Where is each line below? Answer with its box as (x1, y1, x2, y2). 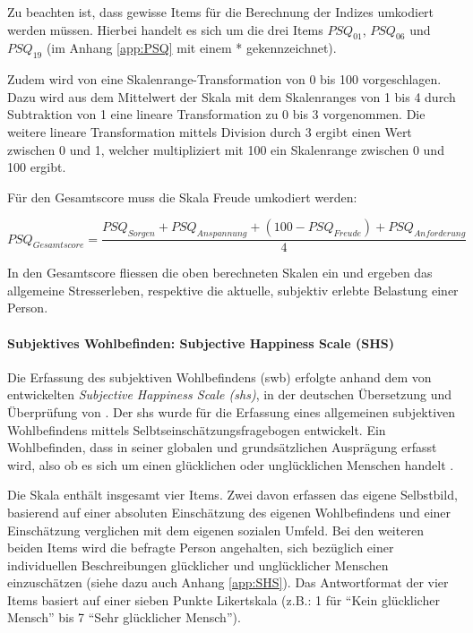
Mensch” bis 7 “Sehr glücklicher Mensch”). (7, 608, 241, 627)
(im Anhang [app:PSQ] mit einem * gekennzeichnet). (46, 38, 337, 57)
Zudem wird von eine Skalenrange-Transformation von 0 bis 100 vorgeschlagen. (7, 70, 442, 89)
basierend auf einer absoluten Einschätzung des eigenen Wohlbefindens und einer (7, 502, 451, 521)
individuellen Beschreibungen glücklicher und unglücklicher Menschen (7, 555, 389, 574)
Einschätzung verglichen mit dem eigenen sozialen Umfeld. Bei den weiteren (7, 520, 424, 539)
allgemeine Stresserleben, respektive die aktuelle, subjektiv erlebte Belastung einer (7, 280, 459, 299)
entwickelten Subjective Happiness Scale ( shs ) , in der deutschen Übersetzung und (7, 385, 452, 404)
